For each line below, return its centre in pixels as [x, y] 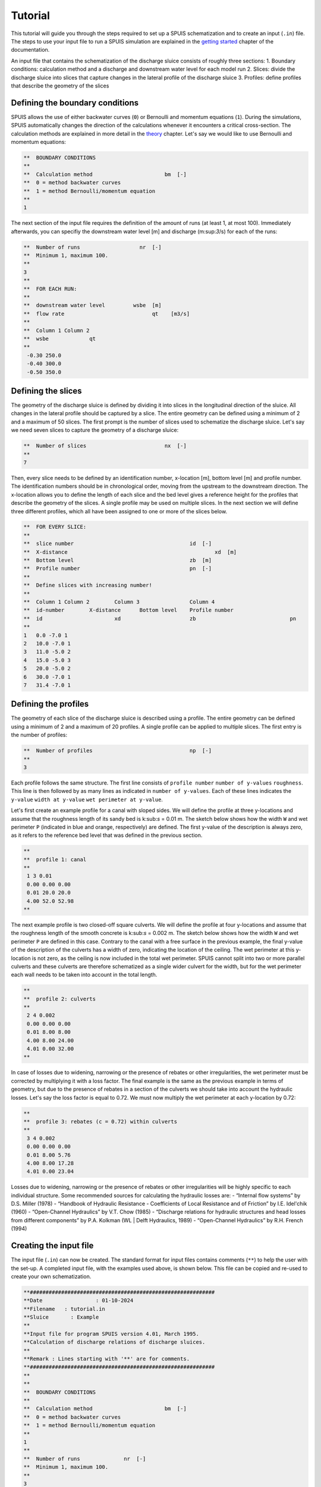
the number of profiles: [39, 735]
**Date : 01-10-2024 [78, 1301]
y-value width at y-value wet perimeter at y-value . [87, 799]
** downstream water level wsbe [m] [92, 305]
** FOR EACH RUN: [50, 289]
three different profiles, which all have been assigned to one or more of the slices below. [119, 511]
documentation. [30, 50]
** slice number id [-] [118, 544]
